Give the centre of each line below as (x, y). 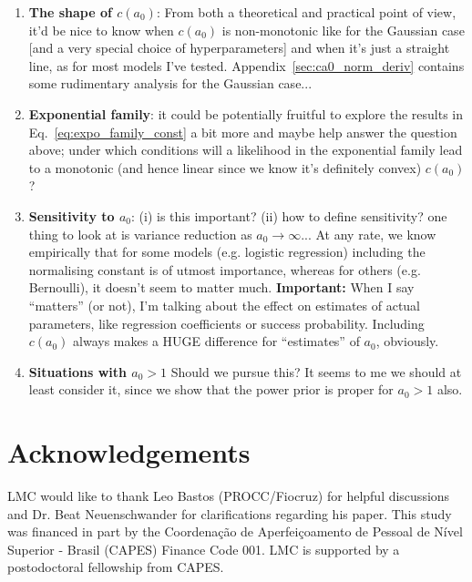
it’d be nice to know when (101, 30)
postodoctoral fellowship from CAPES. (116, 567)
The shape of (70, 12)
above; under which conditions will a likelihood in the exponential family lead (246, 150)
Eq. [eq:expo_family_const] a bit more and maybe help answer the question (243, 132)
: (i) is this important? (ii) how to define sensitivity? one (289, 215)
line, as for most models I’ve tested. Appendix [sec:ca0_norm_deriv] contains (246, 65)
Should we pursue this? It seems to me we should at (316, 371)
